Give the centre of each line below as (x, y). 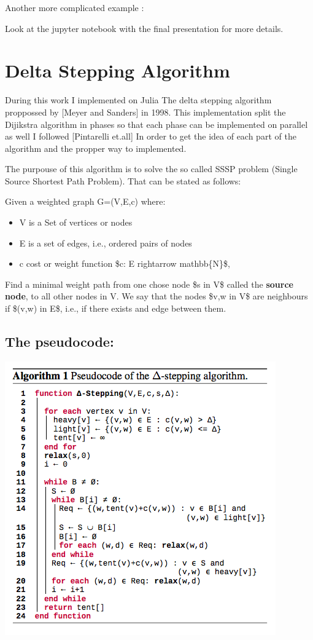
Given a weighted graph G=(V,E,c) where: (85, 201)
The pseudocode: (60, 342)
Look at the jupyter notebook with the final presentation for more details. (144, 28)
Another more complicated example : (75, 7)
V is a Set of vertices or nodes (76, 222)
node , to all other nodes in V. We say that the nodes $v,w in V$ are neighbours (156, 296)
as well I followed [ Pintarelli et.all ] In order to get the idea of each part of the (151, 136)
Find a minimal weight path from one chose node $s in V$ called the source (149, 284)
